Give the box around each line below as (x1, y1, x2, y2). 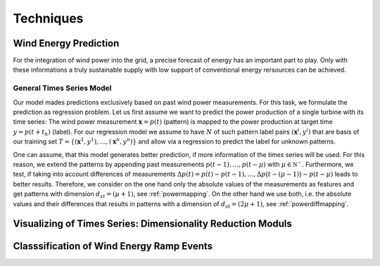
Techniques (13, 11, 84, 26)
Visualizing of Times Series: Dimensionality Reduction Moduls (13, 218, 292, 230)
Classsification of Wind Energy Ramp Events (13, 240, 213, 253)
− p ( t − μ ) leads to (303, 170, 358, 179)
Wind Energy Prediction (13, 37, 120, 49)
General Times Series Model (13, 83, 112, 93)
